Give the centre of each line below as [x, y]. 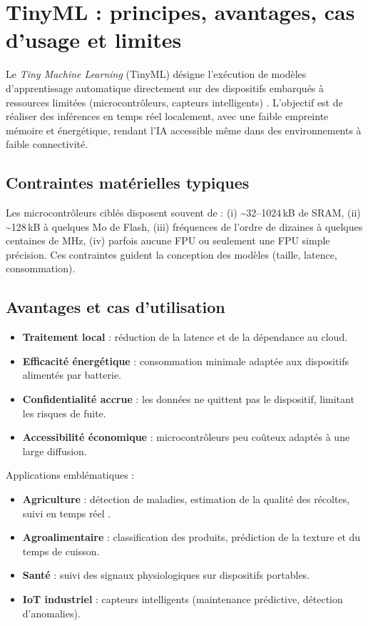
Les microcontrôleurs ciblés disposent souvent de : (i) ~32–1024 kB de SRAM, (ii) [183, 213]
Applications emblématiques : [70, 475]
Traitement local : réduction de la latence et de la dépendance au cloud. [185, 337]
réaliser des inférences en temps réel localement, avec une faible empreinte [167, 116]
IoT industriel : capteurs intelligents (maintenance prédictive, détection [183, 598]
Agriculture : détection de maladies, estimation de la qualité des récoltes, [186, 499]
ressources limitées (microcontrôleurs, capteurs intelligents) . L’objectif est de [174, 102]
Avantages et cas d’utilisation [116, 307]
